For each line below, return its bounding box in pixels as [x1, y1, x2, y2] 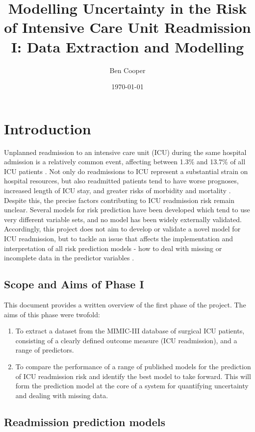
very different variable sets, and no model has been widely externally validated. [4, 214, 242, 224]
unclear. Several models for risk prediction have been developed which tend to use [4, 204, 250, 215]
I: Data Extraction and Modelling [11, 36, 244, 56]
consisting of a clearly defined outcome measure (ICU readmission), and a [15, 335, 237, 345]
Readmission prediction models [4, 414, 165, 429]
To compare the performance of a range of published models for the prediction [15, 361, 251, 371]
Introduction [4, 118, 91, 138]
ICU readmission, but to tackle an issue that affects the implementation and [4, 233, 233, 243]
